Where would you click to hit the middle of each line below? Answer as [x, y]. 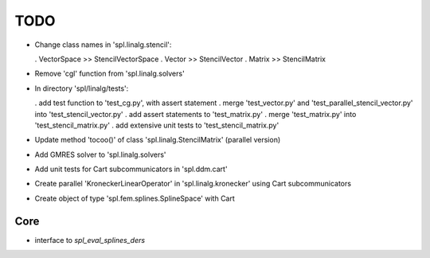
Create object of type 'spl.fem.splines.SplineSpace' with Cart [135, 198]
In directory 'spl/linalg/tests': [82, 88]
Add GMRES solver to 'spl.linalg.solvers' [100, 154]
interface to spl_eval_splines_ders [90, 240]
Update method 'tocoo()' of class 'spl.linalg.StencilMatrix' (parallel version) [158, 140]
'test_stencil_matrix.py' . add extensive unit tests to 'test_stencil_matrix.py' [157, 125]
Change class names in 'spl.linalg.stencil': [103, 45]
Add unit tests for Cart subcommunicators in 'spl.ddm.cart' [131, 169]
